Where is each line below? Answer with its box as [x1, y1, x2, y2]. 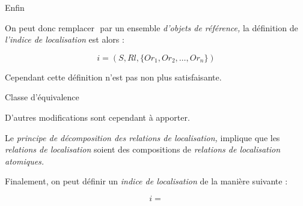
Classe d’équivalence [5, 91, 79, 103]
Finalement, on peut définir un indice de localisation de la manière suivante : [5, 175, 288, 187]
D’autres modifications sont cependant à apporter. [5, 111, 190, 123]
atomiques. [5, 154, 44, 167]
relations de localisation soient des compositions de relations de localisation [5, 143, 281, 156]
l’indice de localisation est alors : [5, 33, 124, 46]
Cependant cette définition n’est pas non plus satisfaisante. [5, 70, 222, 83]
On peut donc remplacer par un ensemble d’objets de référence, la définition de [5, 21, 298, 34]
